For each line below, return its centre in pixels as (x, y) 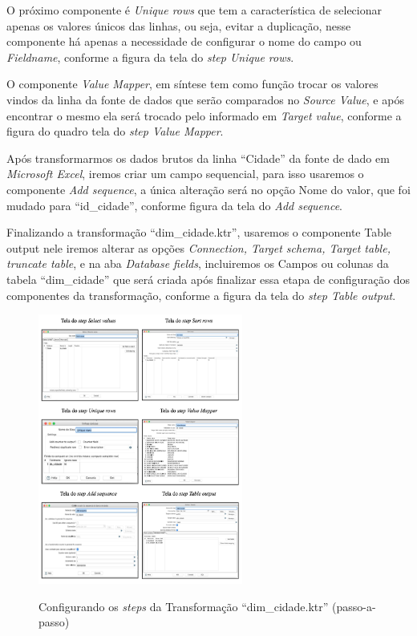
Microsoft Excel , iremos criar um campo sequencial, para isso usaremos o (185, 174)
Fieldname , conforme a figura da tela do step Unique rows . (150, 57)
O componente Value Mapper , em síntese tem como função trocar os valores (192, 84)
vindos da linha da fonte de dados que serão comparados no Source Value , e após (205, 99)
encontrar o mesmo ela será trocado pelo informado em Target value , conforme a (204, 115)
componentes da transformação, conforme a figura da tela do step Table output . (201, 295)
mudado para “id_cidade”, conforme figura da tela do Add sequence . (175, 205)
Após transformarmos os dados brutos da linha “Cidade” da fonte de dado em (198, 158)
